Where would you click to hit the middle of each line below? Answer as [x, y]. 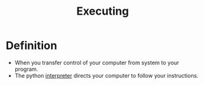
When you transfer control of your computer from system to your [97, 62]
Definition [32, 46]
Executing [103, 11]
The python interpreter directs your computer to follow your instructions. [107, 75]
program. [26, 69]
